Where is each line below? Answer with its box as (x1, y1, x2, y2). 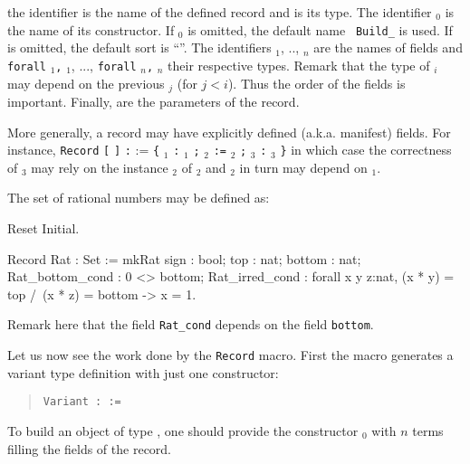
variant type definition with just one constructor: (7, 363, 279, 382)
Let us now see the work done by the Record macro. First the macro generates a (7, 346, 454, 365)
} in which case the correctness (280, 140, 452, 159)
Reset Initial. (7, 218, 80, 237)
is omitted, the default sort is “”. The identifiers (7, 38, 272, 57)
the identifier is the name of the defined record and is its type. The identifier (7, 3, 432, 21)
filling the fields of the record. (7, 439, 172, 458)
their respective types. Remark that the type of (168, 55, 430, 74)
